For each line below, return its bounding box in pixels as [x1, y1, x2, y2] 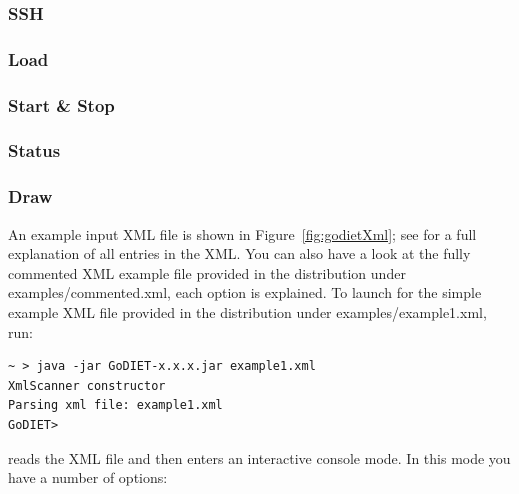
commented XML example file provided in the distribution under [8, 262, 406, 283]
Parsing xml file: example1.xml [8, 398, 223, 413]
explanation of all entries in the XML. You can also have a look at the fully [8, 243, 471, 264]
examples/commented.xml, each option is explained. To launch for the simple [8, 282, 482, 303]
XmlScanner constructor [8, 378, 166, 393]
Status [8, 138, 61, 163]
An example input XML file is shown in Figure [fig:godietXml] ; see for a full [8, 223, 477, 244]
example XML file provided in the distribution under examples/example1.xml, [8, 301, 487, 322]
